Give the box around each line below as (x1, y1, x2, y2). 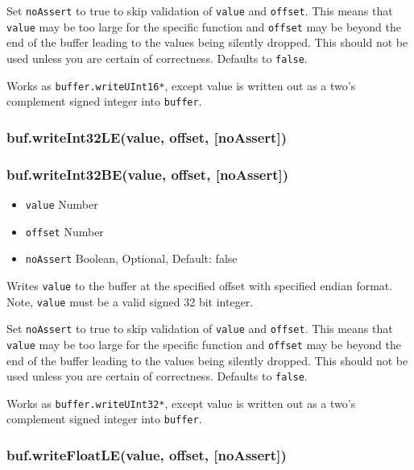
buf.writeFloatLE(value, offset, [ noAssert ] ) (6, 445, 287, 465)
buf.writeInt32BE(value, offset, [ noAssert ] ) (6, 164, 289, 184)
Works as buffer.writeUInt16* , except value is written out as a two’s (6, 77, 356, 94)
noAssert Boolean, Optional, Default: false (25, 250, 238, 267)
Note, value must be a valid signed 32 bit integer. (6, 293, 254, 310)
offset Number (25, 223, 104, 239)
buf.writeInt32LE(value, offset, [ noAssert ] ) (6, 127, 287, 147)
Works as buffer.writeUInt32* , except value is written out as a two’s (6, 394, 356, 411)
